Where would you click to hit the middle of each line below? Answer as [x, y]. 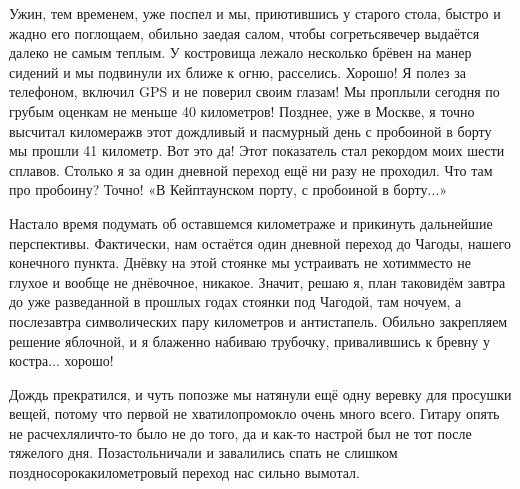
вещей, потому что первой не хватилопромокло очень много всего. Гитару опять [254, 413]
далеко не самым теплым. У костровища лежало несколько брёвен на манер [240, 52]
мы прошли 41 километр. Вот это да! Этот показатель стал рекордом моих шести [257, 150]
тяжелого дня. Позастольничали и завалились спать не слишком [203, 452]
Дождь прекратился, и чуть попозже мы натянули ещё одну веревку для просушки [260, 393]
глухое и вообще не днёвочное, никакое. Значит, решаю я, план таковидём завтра [257, 281]
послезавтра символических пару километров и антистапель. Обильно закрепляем [258, 320]
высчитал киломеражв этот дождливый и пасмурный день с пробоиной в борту [250, 130]
